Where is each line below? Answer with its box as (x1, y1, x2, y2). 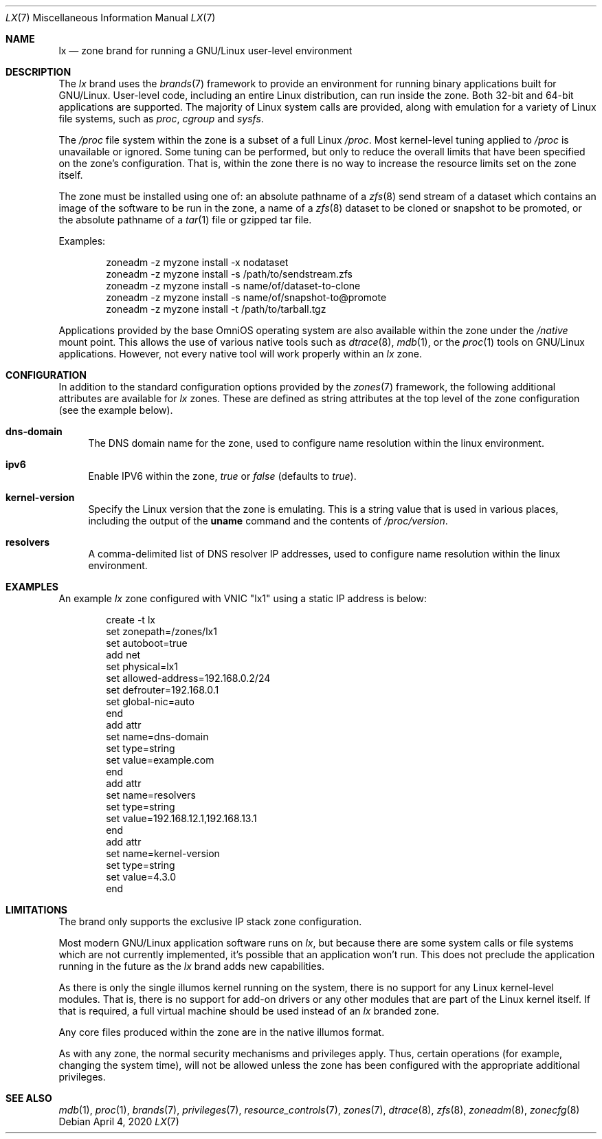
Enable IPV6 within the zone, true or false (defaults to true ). (88, 470, 357, 482)
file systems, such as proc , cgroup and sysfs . (58, 113, 264, 124)
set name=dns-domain (106, 731, 209, 742)
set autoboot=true (106, 637, 188, 649)
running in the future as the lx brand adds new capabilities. (58, 960, 325, 972)
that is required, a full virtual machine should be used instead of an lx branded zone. (58, 1005, 440, 1017)
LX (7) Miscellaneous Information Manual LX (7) (5, 12, 216, 23)
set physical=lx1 (106, 661, 178, 672)
